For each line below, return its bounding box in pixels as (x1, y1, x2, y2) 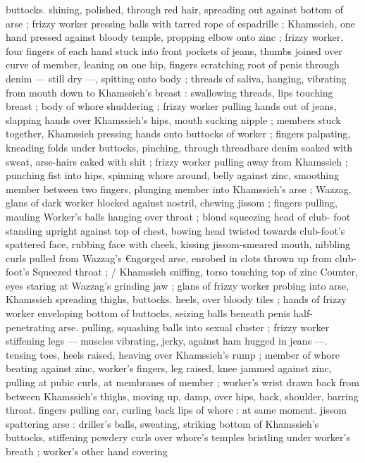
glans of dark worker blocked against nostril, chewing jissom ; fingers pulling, (6, 195, 338, 210)
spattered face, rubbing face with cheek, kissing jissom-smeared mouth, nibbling (6, 237, 351, 252)
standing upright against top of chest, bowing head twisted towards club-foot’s (6, 223, 345, 237)
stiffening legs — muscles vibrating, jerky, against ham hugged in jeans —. (6, 333, 328, 348)
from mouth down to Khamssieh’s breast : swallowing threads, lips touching (6, 85, 333, 99)
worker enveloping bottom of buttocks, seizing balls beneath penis (6, 306, 290, 321)
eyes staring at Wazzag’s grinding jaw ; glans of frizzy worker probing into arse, (6, 278, 349, 292)
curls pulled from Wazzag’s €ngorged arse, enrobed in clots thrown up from (6, 250, 332, 265)
